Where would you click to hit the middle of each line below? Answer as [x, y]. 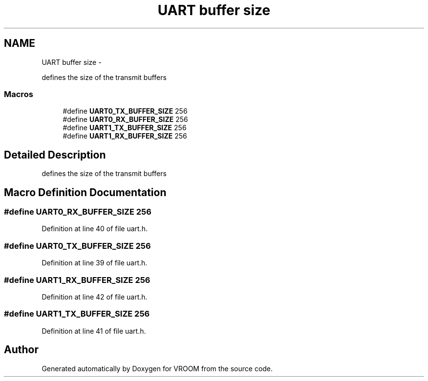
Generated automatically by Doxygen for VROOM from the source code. [157, 368]
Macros [19, 94]
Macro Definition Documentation [85, 192]
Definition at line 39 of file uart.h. [95, 263]
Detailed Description [55, 155]
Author [21, 350]
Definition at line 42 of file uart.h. [95, 297]
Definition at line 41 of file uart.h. [94, 331]
